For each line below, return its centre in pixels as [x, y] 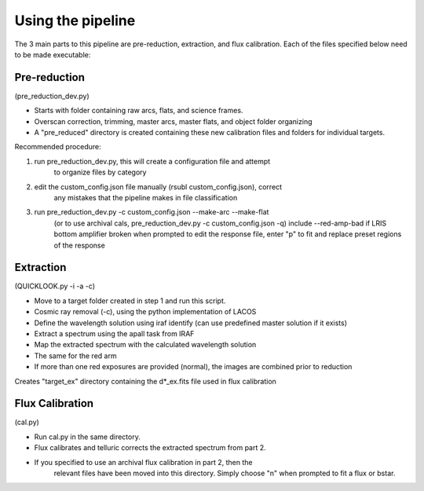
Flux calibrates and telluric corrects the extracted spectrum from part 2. [150, 448]
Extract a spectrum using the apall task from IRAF [114, 333]
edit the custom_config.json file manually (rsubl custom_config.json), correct [158, 187]
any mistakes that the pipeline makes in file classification [146, 197]
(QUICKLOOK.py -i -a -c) [55, 286]
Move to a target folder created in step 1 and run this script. [130, 300]
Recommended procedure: [58, 147]
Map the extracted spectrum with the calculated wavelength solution [145, 345]
